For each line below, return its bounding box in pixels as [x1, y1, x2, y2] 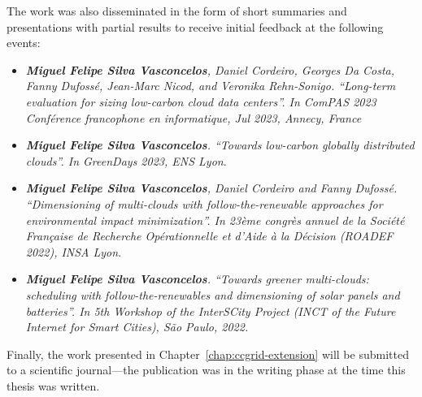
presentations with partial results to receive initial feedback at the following [7, 18, 384, 35]
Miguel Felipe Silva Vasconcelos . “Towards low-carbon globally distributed [25, 136, 415, 153]
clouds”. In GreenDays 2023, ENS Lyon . [25, 152, 227, 169]
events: [7, 34, 41, 51]
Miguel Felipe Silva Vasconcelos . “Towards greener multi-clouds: [25, 270, 369, 287]
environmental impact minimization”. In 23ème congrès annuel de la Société [25, 211, 405, 228]
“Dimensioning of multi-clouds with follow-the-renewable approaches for [25, 195, 383, 212]
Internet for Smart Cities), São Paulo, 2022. [25, 318, 249, 335]
